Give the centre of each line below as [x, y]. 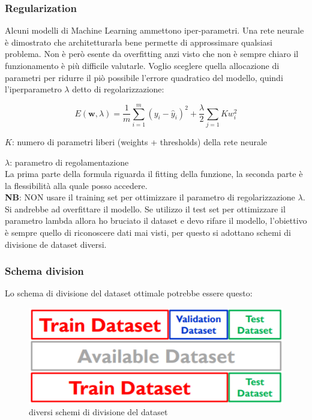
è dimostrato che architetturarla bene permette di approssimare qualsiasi [139, 42]
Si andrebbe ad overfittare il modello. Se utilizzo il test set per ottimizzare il [145, 208]
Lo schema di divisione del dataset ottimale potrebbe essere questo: [129, 293]
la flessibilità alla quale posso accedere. [76, 185]
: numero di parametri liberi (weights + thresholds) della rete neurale [139, 141]
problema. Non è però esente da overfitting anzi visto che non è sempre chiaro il [152, 54]
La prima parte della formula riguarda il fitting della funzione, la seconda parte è [154, 174]
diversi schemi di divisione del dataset [98, 412]
